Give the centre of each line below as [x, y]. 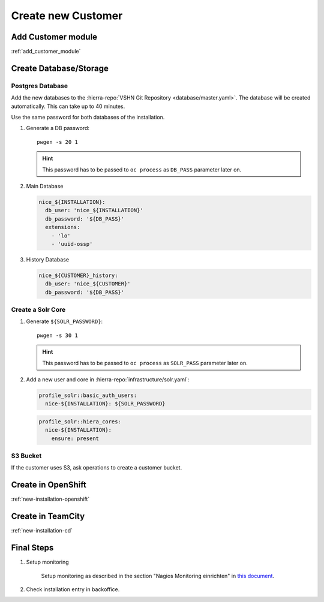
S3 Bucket [26, 456]
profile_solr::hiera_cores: [80, 422]
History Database [47, 259]
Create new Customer [67, 16]
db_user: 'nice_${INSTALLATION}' [94, 210]
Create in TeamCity [48, 517]
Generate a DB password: [58, 128]
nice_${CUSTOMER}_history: [78, 275]
